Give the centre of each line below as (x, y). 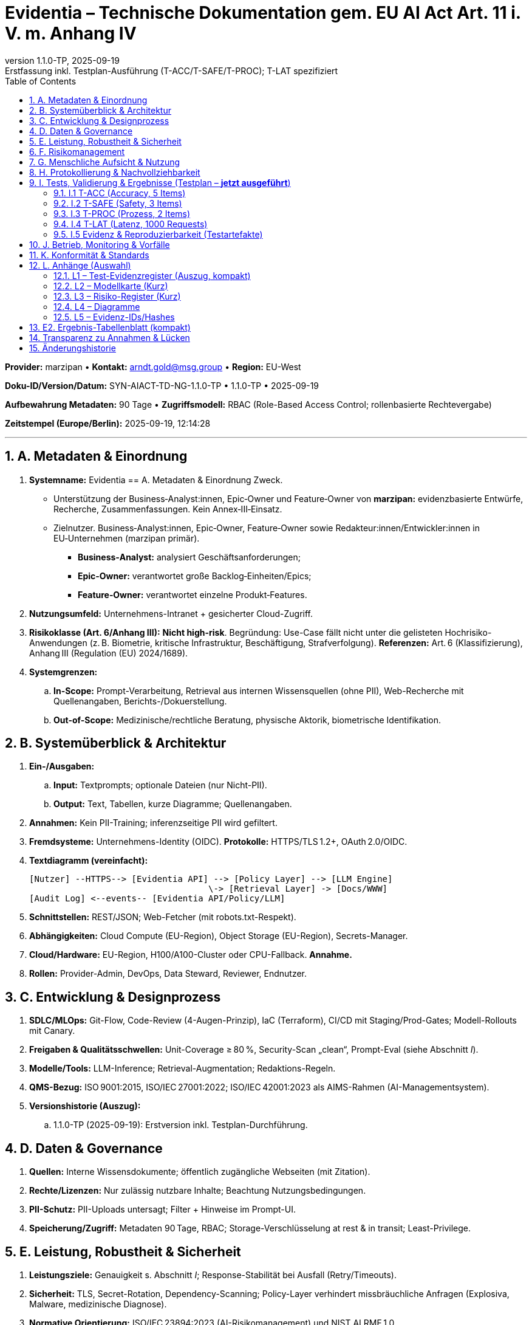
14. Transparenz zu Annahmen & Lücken (110, 337)
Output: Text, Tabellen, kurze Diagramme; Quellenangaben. (173, 804)
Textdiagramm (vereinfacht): (89, 861)
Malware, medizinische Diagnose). (98, 1304)
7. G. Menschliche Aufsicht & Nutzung (105, 162)
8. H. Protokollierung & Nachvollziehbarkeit (115, 172)
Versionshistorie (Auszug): (85, 1106)
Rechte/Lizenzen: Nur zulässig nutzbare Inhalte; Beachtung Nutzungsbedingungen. (198, 1191)
